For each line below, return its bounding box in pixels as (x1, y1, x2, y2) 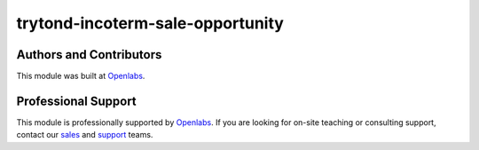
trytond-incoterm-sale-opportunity (16, 13, 284, 33)
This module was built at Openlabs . (16, 71, 145, 82)
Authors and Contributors (16, 47, 162, 62)
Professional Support (16, 93, 137, 108)
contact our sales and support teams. (16, 130, 153, 140)
